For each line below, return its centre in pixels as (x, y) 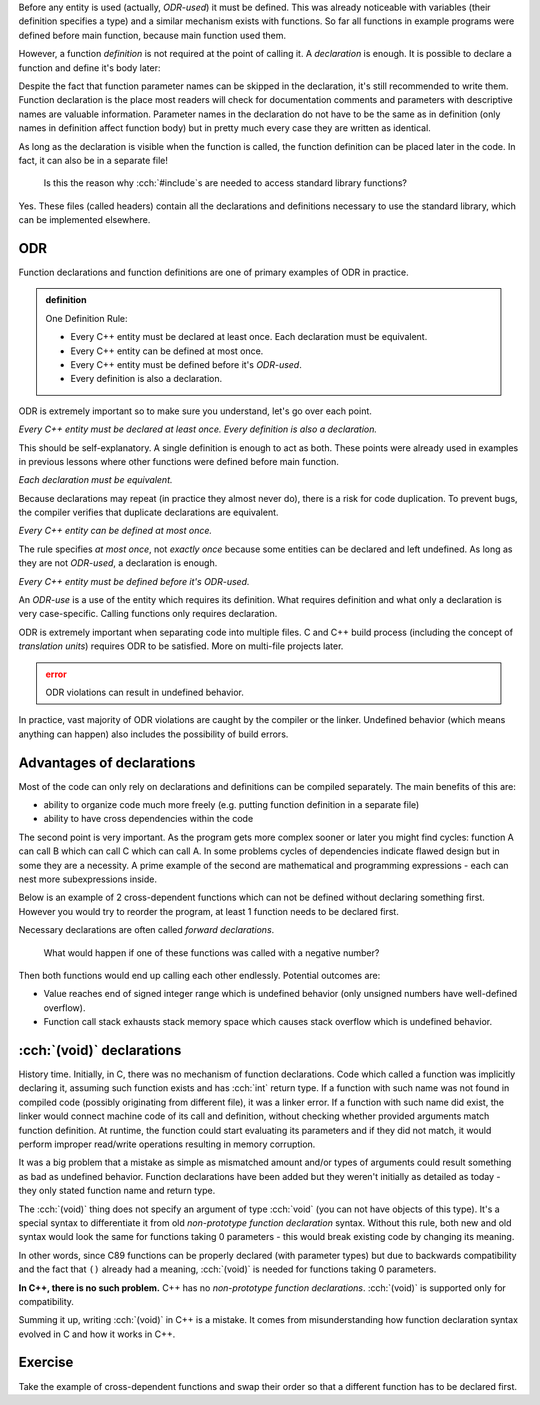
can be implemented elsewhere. (84, 220)
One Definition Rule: (87, 318)
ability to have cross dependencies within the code (148, 819)
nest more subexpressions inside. (88, 879)
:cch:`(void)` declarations (100, 1050)
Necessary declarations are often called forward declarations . (146, 930)
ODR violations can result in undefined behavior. (144, 692)
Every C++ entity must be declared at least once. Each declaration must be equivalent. (249, 337)
